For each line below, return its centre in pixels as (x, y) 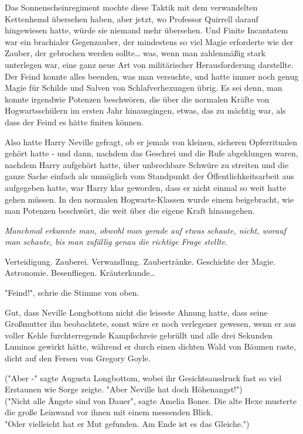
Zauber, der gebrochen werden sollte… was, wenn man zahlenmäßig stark (135, 53)
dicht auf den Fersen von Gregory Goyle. (78, 358)
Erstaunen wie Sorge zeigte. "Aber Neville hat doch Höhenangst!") (124, 389)
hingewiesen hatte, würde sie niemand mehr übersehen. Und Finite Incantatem (147, 30)
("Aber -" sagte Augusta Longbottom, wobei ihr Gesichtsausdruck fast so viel (143, 377)
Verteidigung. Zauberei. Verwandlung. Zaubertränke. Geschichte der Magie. (140, 261)
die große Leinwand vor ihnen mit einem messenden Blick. (109, 412)
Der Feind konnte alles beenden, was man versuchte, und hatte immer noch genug (152, 76)
